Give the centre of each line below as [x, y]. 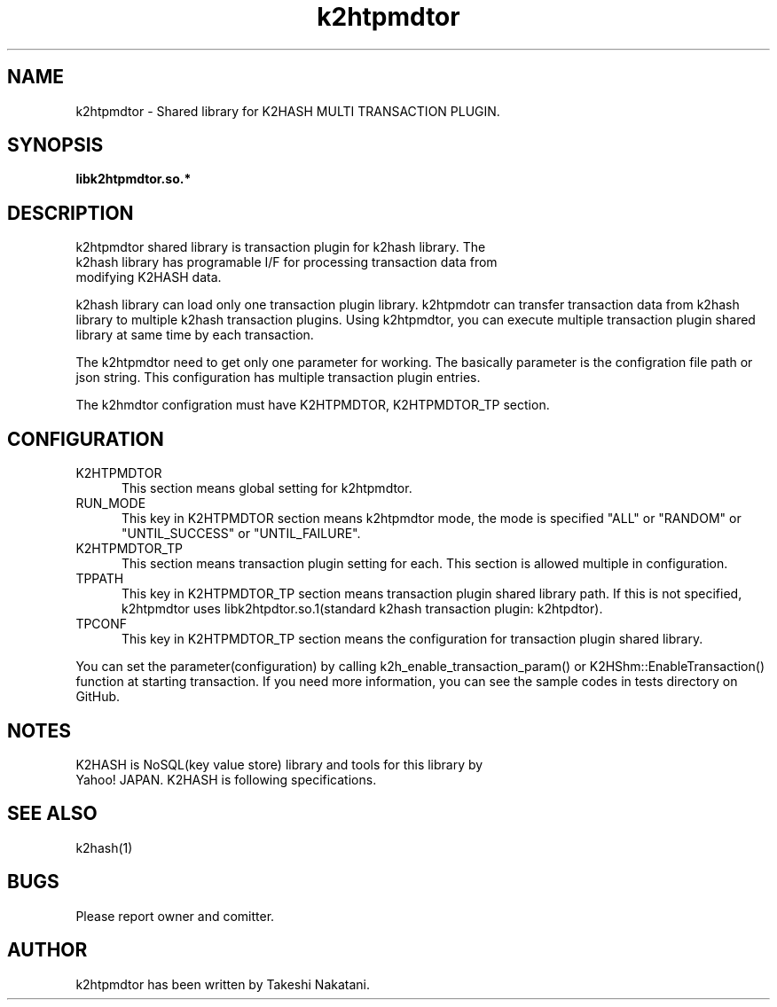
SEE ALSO [52, 814]
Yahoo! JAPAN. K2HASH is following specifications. [226, 779]
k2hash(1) [104, 847]
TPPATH [100, 579]
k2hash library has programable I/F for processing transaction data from [286, 262]
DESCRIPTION [71, 213]
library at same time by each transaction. [195, 335]
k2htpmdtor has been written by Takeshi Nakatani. [223, 984]
